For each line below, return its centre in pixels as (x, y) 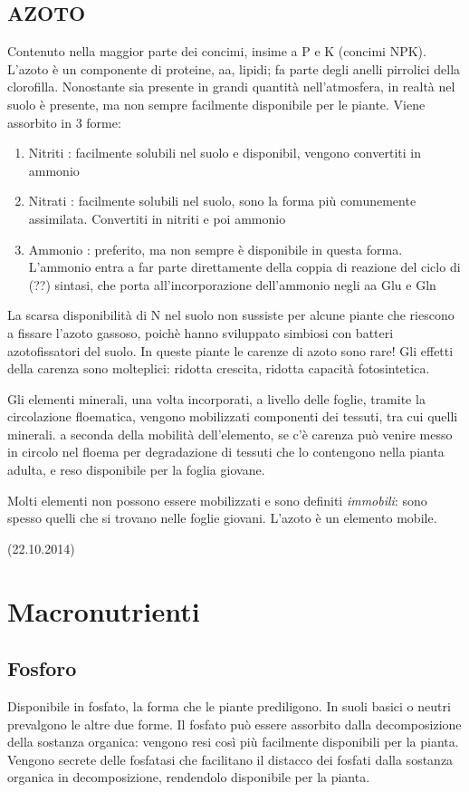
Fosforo (42, 668)
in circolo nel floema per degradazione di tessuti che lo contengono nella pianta (226, 452)
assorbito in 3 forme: (64, 122)
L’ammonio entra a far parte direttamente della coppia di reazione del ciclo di (244, 267)
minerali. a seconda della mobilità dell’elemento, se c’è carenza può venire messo (230, 434)
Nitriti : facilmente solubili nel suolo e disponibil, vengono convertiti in (225, 153)
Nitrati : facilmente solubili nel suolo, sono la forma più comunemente (222, 201)
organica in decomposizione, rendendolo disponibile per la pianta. (189, 777)
